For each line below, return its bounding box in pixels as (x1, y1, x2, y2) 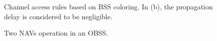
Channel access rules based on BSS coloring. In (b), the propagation (4, 1, 213, 11)
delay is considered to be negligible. (4, 11, 112, 21)
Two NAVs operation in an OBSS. (4, 28, 108, 38)
